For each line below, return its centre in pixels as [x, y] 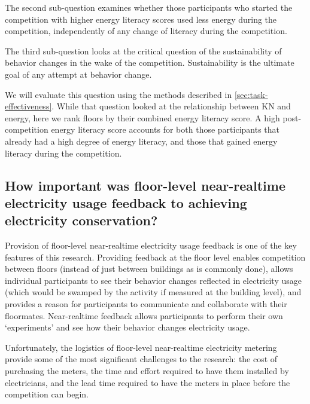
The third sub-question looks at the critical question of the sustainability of [143, 51]
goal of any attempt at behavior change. [78, 74]
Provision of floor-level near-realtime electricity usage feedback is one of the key [151, 245]
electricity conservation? [81, 220]
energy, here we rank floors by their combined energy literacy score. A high [142, 117]
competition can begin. [47, 394]
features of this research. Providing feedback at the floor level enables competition [155, 257]
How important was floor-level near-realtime [145, 185]
